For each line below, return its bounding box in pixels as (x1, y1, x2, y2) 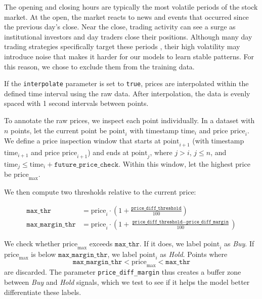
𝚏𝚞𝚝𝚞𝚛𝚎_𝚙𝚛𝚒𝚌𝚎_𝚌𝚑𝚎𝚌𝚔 (54, 161, 119, 168)
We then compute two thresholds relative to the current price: (4, 186, 196, 197)
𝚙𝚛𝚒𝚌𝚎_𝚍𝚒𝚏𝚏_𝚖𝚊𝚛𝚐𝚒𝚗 (186, 219, 229, 225)
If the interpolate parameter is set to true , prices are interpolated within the (4, 78, 249, 89)
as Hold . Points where (160, 248, 228, 259)
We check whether (4, 238, 60, 248)
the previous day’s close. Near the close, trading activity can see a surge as (4, 21, 236, 32)
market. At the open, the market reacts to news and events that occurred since (4, 11, 249, 22)
